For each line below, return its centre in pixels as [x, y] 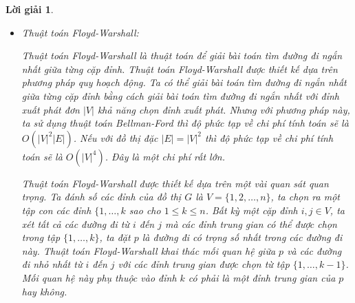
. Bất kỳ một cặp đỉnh [251, 210]
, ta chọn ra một [305, 197]
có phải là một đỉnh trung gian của [262, 277]
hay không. [44, 291]
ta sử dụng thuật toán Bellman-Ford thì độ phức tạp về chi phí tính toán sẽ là [185, 123]
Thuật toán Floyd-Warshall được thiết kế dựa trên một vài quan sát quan [175, 183]
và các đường [314, 250]
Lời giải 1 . [30, 9]
